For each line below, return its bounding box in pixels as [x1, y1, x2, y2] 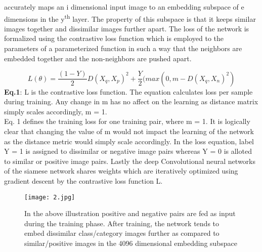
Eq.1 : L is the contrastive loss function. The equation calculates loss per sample [4, 86, 253, 97]
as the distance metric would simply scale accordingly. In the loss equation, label [4, 136, 254, 146]
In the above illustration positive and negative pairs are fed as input [24, 208, 236, 219]
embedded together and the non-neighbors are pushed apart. [4, 53, 192, 63]
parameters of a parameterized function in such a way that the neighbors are [4, 43, 242, 54]
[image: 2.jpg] [24, 193, 75, 201]
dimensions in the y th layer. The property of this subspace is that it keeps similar [4, 12, 256, 24]
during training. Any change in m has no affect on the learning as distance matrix [4, 96, 258, 107]
